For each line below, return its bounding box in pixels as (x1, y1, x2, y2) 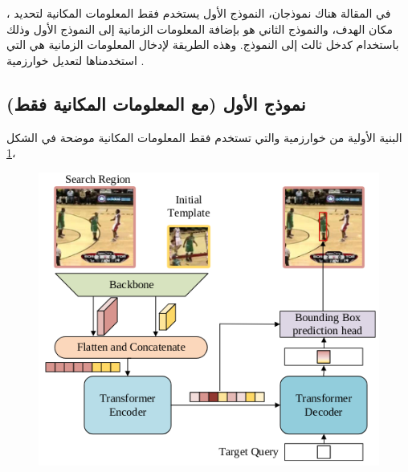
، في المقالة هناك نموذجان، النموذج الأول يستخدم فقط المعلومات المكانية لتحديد (6, 5, 391, 22)
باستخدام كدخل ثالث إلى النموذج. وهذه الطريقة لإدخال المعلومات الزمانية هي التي (6, 36, 399, 53)
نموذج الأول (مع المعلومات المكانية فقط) (6, 91, 306, 116)
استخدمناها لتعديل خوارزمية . (6, 51, 145, 68)
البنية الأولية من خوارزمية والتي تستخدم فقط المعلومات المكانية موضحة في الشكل (6, 128, 402, 145)
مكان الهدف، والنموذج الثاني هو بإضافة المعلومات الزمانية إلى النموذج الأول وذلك (6, 20, 393, 37)
